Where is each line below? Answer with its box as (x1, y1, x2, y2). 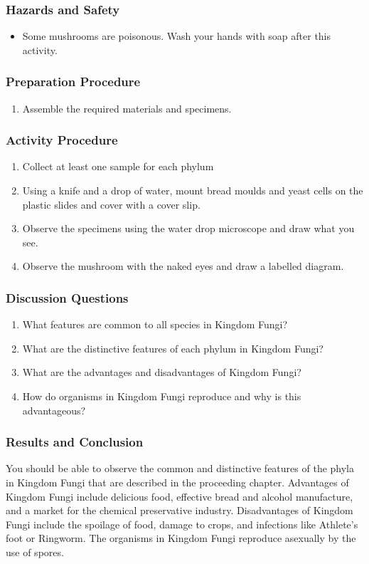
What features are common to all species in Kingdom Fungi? (22, 317, 288, 332)
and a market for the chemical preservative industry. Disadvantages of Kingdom (6, 503, 353, 518)
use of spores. (6, 544, 64, 559)
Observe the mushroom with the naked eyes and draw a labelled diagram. (22, 258, 344, 273)
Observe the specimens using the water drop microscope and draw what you (22, 221, 355, 236)
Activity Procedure (6, 131, 118, 149)
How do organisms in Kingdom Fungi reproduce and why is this (22, 389, 301, 403)
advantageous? (22, 402, 86, 417)
